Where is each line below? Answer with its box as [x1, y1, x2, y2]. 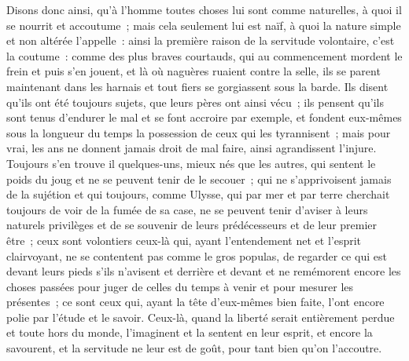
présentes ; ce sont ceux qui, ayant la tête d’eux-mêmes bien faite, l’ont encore [6, 294, 385, 310]
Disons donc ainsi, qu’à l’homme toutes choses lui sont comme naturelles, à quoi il [6, 2, 402, 17]
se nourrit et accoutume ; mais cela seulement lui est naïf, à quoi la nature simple [6, 16, 401, 33]
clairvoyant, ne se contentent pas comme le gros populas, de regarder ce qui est [6, 247, 387, 264]
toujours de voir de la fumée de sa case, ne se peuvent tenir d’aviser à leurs [6, 201, 368, 217]
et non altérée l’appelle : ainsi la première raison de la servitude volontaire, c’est [6, 32, 395, 49]
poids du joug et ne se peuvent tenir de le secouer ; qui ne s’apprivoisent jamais [6, 170, 392, 187]
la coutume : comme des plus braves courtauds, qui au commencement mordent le [6, 47, 403, 64]
